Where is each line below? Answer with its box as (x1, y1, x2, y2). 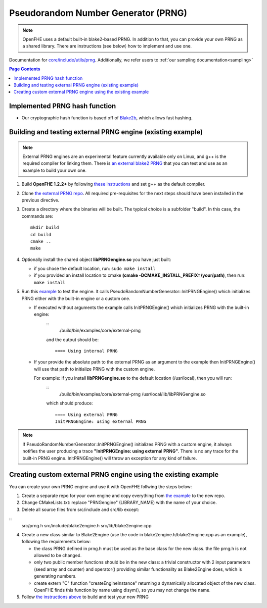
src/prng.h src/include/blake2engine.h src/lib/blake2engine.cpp (21, 522, 152, 528)
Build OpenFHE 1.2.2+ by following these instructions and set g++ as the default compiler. (21, 181, 206, 187)
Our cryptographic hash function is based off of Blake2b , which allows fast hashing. (21, 115, 193, 121)
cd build (30, 232, 51, 237)
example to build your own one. (22, 167, 87, 173)
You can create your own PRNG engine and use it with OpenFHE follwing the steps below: (9, 483, 192, 490)
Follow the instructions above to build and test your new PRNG (21, 594, 149, 600)
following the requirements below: (21, 539, 91, 545)
